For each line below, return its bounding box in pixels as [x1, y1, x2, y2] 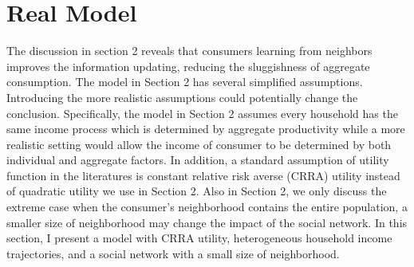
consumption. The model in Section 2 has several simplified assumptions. [6, 73, 363, 90]
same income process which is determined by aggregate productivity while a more [6, 120, 405, 137]
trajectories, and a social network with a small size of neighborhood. [6, 245, 340, 261]
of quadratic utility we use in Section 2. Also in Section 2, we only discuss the [6, 183, 387, 199]
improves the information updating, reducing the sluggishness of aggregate [6, 57, 370, 74]
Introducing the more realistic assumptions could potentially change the [6, 88, 358, 105]
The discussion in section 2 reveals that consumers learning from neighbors [6, 42, 373, 59]
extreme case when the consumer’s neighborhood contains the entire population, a [6, 198, 408, 215]
